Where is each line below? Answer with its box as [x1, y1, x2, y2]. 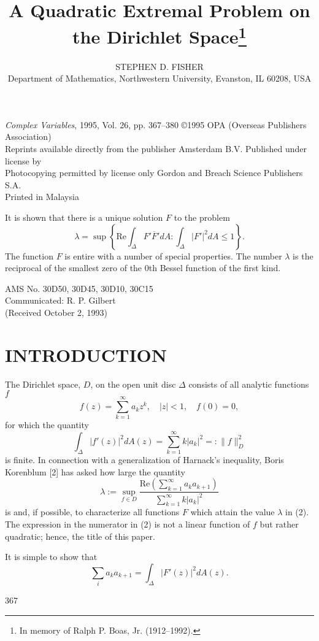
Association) [5, 130, 52, 143]
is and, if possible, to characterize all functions [5, 505, 180, 518]
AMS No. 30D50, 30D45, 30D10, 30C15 [5, 282, 153, 294]
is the [293, 249, 313, 262]
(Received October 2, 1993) [5, 305, 108, 318]
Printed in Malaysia [5, 190, 79, 203]
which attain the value [190, 505, 275, 518]
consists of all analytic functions [188, 377, 309, 390]
